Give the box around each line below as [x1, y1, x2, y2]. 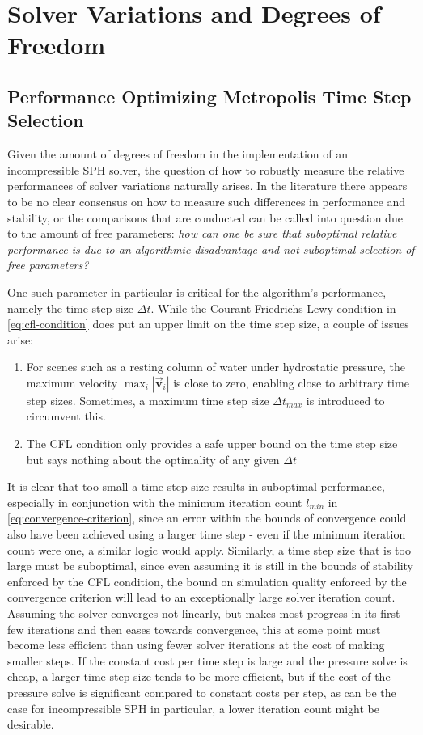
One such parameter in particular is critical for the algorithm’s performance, [7, 283, 387, 300]
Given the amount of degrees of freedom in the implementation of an [7, 146, 349, 163]
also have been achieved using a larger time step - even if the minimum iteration [7, 526, 406, 543]
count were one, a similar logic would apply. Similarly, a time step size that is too [7, 541, 411, 558]
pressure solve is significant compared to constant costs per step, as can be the [7, 683, 396, 700]
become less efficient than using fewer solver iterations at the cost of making [7, 636, 385, 653]
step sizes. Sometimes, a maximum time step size [26, 391, 269, 408]
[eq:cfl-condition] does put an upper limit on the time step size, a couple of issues [7, 315, 409, 332]
